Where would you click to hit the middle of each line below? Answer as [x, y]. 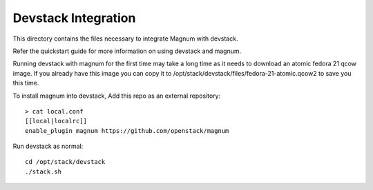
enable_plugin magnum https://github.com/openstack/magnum [127, 130]
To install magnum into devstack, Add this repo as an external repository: [117, 96]
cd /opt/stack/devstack [65, 162]
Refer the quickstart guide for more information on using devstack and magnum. [127, 51]
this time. [26, 83]
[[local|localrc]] [56, 121]
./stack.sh [44, 171]
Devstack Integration [74, 18]
